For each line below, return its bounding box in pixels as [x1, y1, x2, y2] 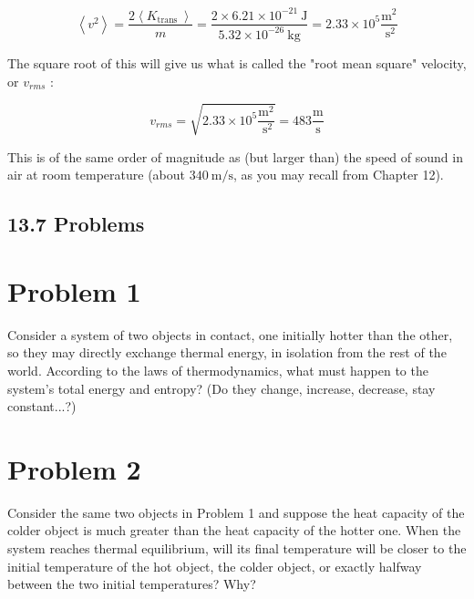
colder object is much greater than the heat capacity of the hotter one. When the [7, 521, 461, 540]
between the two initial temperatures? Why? [7, 574, 256, 594]
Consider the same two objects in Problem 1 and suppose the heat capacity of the [7, 502, 465, 522]
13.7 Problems [7, 210, 145, 238]
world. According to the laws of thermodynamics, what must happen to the [7, 360, 428, 379]
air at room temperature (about [7, 165, 186, 184]
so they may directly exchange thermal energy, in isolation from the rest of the [7, 343, 447, 362]
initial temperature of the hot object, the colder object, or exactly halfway [7, 556, 422, 575]
